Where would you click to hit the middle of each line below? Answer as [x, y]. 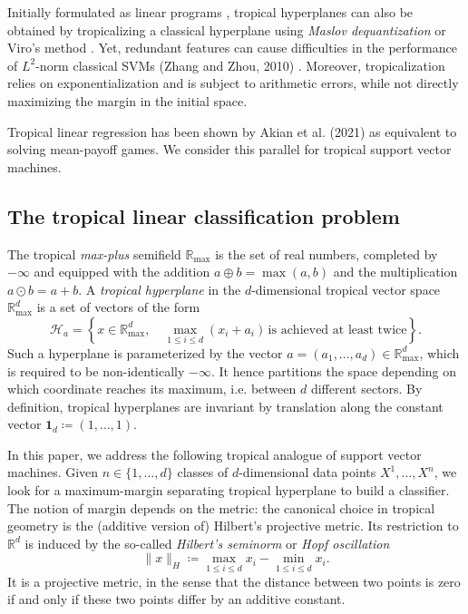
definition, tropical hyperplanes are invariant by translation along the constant [225, 406]
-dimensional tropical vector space [346, 289]
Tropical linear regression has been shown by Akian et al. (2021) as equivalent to [232, 131]
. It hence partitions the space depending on [334, 370]
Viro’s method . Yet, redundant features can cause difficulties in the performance [232, 48]
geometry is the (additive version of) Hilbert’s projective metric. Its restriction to [233, 526]
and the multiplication [395, 272]
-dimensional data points [307, 472]
